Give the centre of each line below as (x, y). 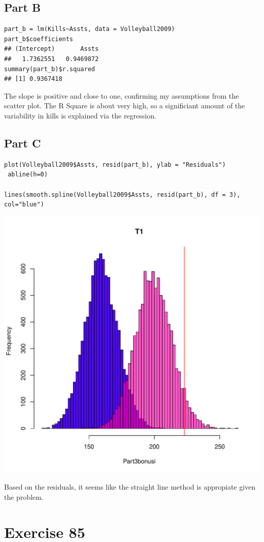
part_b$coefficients (39, 39)
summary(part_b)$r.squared (49, 69)
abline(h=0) (28, 175)
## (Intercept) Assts (52, 49)
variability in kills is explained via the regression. (80, 115)
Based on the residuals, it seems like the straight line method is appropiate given (130, 487)
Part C (23, 143)
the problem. (24, 496)
